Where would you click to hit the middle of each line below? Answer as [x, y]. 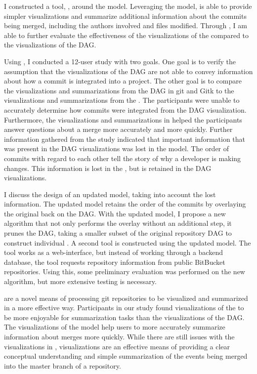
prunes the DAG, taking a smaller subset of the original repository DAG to [118, 233]
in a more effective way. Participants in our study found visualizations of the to [124, 308]
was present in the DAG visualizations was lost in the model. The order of [117, 148]
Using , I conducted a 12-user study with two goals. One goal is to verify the [120, 61]
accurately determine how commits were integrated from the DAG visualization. [125, 109]
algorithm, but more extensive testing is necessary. [80, 281]
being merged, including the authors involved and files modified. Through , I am [126, 25]
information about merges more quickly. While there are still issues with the [119, 336]
